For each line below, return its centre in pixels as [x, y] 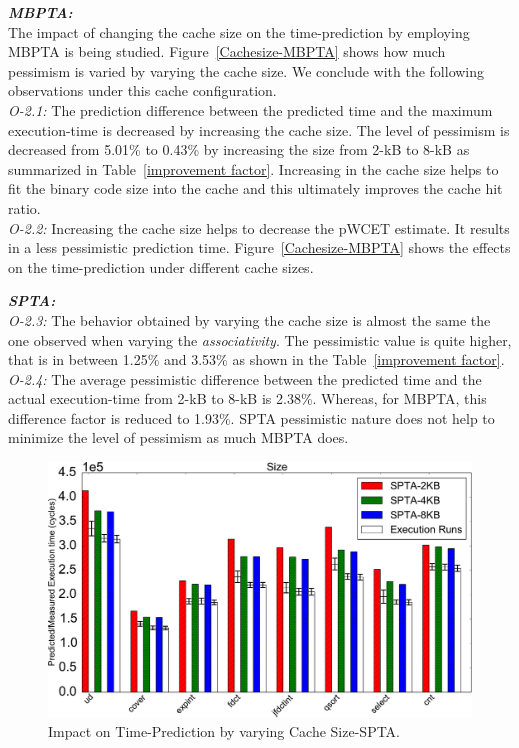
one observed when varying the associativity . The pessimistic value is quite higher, [260, 339]
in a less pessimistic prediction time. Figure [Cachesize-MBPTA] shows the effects [259, 247]
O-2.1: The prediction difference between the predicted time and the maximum [250, 109]
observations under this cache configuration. [142, 90]
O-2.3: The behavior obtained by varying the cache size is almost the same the [249, 319]
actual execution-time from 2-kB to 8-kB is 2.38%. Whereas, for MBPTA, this [247, 398]
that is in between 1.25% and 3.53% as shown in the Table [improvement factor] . [256, 359]
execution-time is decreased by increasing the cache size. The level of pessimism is [259, 129]
